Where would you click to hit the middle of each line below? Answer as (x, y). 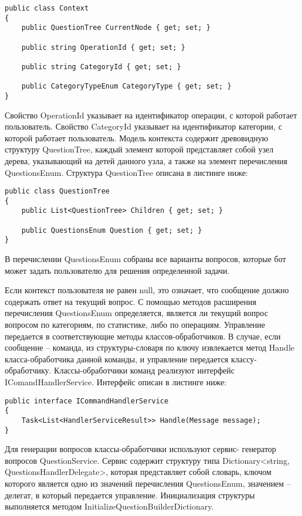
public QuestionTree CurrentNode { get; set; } (116, 28)
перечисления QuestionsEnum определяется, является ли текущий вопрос (136, 313)
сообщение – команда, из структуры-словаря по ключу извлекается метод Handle (150, 347)
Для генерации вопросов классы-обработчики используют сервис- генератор (140, 449)
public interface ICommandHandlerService (87, 401)
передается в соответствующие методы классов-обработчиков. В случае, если (143, 336)
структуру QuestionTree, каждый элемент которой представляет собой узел (139, 149)
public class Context (47, 8)
